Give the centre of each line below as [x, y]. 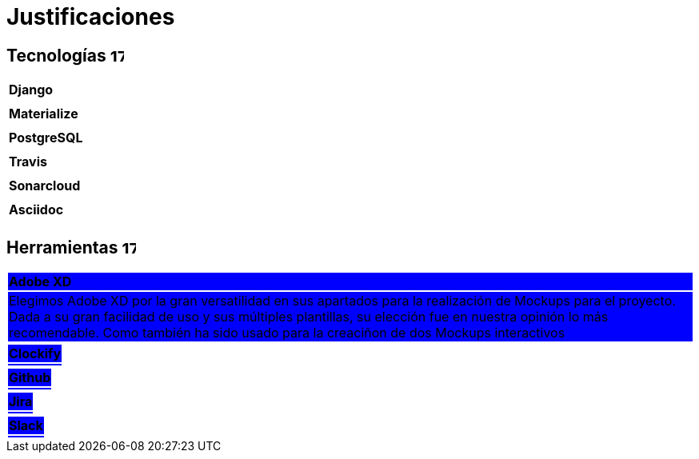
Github [30, 378]
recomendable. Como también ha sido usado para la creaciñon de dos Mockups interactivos [287, 333]
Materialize [44, 114]
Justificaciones [91, 17]
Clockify [35, 354]
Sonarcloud [45, 186]
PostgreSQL [46, 138]
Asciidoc [36, 210]
